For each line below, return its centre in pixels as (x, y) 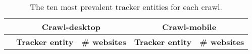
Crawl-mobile (189, 27)
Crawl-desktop (71, 27)
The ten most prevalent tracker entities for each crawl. (126, 7)
